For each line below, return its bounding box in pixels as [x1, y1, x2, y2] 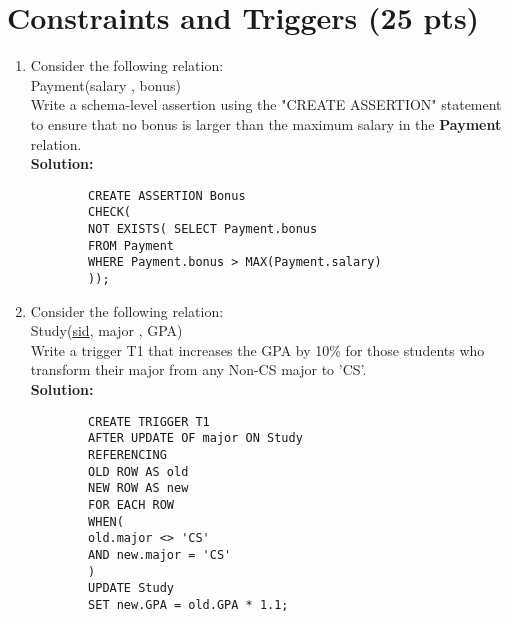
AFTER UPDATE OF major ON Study [88, 431, 303, 446]
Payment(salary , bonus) [30, 74, 181, 95]
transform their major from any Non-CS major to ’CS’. [30, 359, 367, 380]
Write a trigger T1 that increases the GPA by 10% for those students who [30, 339, 485, 360]
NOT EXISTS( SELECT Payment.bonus [88, 222, 318, 236]
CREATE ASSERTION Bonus [88, 188, 246, 203]
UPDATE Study [88, 581, 174, 596]
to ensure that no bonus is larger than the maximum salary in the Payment [30, 113, 502, 134]
